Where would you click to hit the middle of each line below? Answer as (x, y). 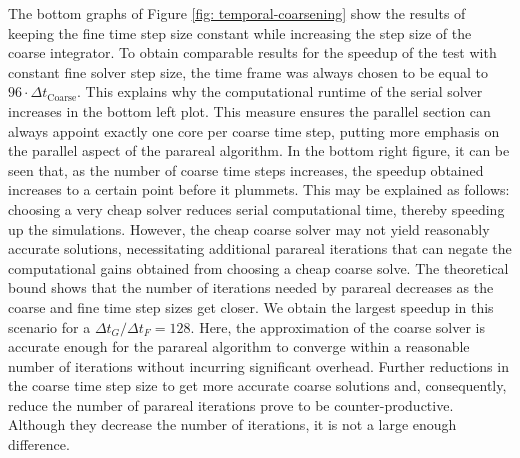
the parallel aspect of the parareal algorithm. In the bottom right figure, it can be (259, 150)
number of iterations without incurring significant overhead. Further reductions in (258, 365)
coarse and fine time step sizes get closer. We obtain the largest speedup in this (251, 306)
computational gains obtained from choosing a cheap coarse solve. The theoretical (258, 267)
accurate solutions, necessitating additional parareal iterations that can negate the (260, 248)
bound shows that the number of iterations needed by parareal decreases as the (251, 287)
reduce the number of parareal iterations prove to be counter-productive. (231, 404)
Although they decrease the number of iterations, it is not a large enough (232, 424)
